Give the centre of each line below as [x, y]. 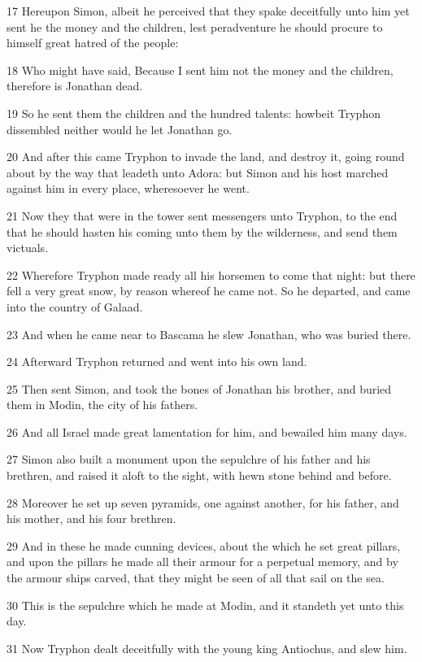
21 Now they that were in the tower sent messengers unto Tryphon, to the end [202, 215]
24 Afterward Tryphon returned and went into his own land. [157, 361]
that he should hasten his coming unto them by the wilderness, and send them [202, 231]
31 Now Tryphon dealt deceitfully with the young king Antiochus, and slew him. [207, 648]
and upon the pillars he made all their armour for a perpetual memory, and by [202, 562]
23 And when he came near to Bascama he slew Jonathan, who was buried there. [209, 334]
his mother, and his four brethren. [91, 518]
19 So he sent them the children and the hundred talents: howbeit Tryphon [194, 113]
